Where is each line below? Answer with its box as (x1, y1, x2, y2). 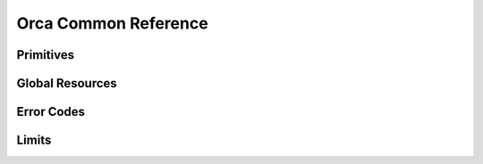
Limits (16, 133, 52, 148)
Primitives (16, 47, 75, 62)
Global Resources (16, 76, 118, 91)
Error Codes (16, 104, 85, 119)
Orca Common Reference (16, 13, 209, 33)
